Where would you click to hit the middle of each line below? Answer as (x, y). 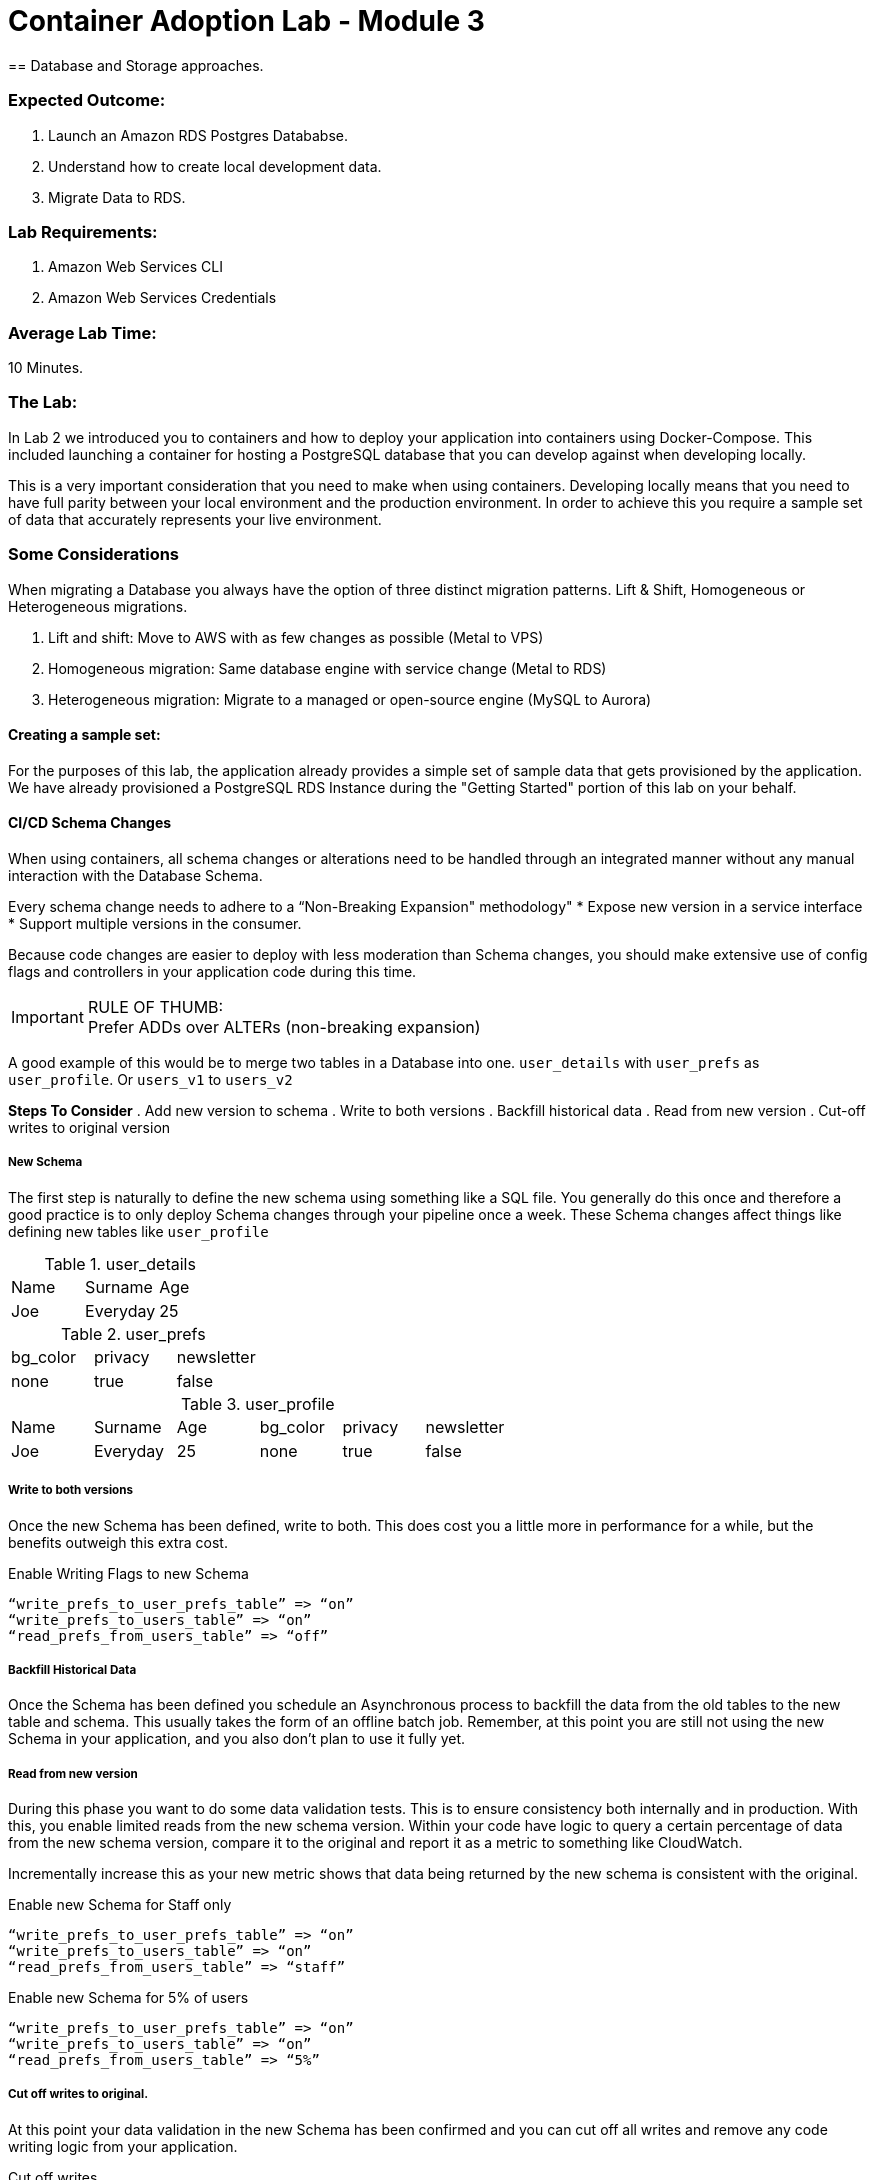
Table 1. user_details (120, 1263)
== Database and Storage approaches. (136, 65)
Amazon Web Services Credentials (162, 298)
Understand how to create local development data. (215, 166)
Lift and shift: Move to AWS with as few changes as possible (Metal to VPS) (296, 637)
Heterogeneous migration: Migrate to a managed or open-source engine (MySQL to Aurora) (350, 699)
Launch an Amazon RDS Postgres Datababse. (198, 135)
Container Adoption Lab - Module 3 (246, 21)
